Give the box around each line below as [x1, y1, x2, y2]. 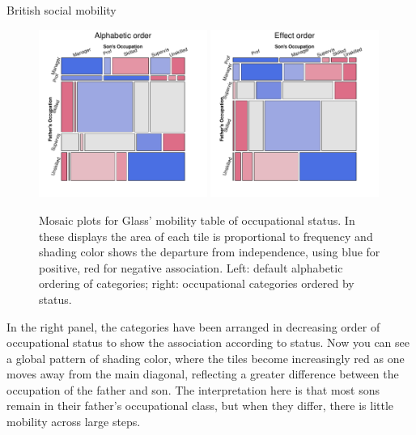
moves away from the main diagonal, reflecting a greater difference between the [6, 365, 399, 382]
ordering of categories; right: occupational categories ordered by [39, 275, 354, 292]
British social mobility [6, 2, 117, 18]
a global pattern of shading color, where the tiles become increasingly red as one [6, 349, 405, 366]
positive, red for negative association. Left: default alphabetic [39, 259, 343, 276]
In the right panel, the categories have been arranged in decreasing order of [6, 318, 380, 335]
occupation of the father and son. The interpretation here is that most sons [6, 381, 380, 398]
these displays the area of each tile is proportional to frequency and [39, 227, 373, 244]
